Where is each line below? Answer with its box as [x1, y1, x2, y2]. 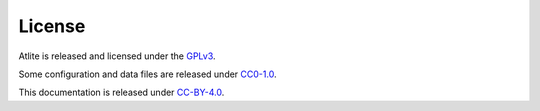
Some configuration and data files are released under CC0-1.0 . [18, 68, 277, 80]
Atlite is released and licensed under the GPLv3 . [18, 50, 216, 62]
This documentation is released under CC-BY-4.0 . [18, 86, 225, 99]
